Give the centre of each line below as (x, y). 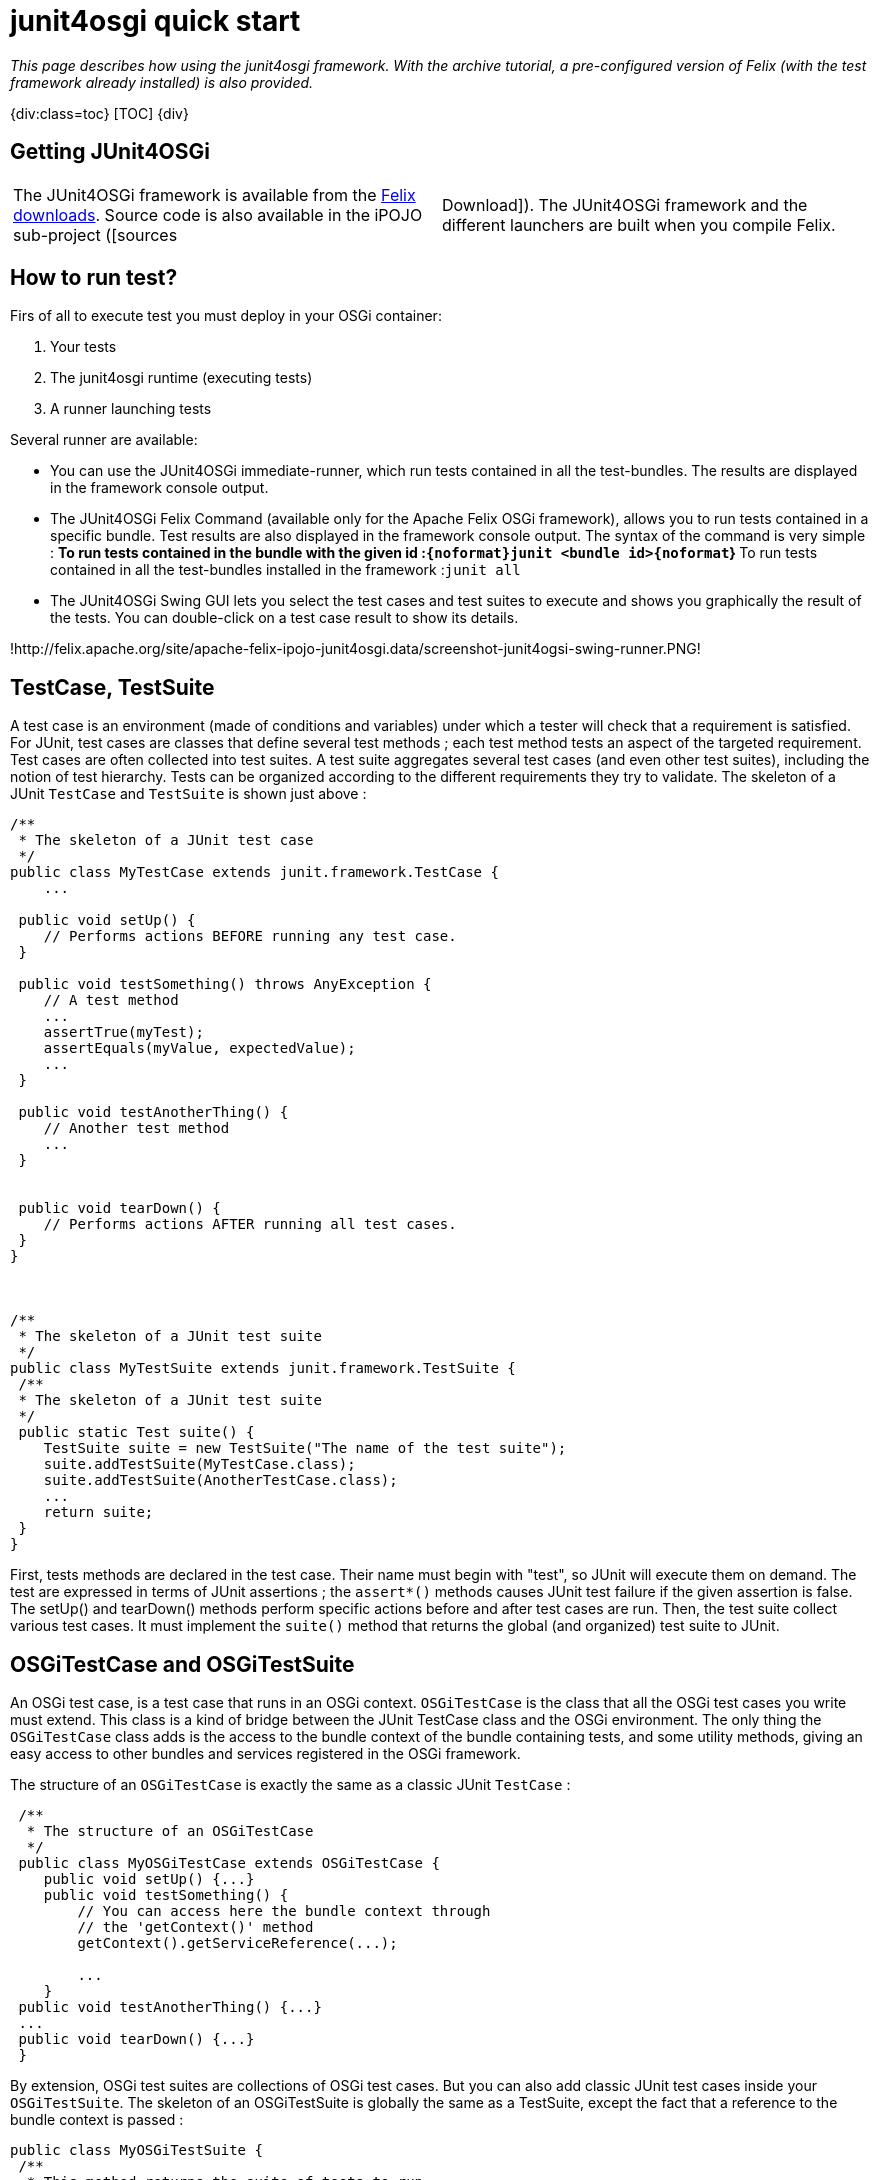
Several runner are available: (104, 440)
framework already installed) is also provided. (162, 82)
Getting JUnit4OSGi (110, 152)
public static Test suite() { (136, 1432)
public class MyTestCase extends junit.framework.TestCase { (254, 872)
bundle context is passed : (97, 2120)
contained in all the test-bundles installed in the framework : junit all (285, 570)
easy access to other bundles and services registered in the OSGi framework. (265, 1754)
